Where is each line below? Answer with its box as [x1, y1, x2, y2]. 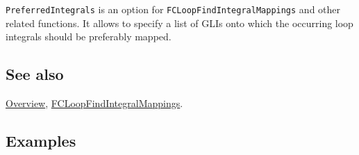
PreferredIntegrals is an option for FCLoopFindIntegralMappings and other [6, 2, 341, 16]
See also [6, 63, 64, 85]
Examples [6, 130, 76, 152]
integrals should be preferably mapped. [6, 29, 172, 44]
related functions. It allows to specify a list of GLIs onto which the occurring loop [6, 15, 353, 30]
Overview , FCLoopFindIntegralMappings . [6, 96, 183, 111]
